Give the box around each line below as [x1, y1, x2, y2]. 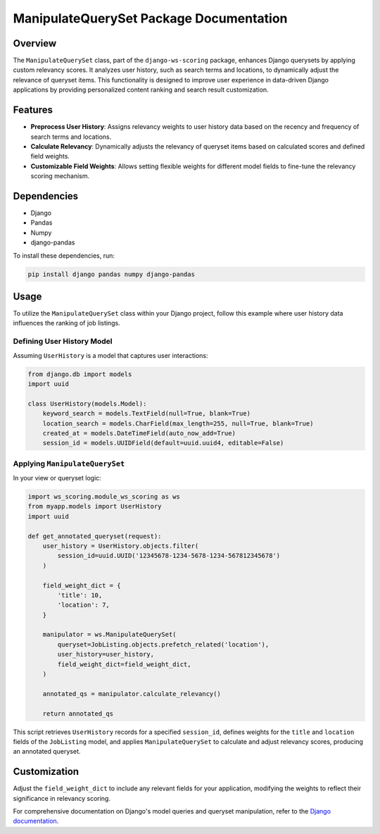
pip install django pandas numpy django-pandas [27, 270, 195, 278]
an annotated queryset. [13, 747, 81, 756]
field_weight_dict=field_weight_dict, [57, 660, 191, 668]
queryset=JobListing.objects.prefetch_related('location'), [57, 640, 270, 648]
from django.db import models [27, 370, 132, 378]
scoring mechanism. [30, 172, 90, 180]
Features [13, 104, 53, 116]
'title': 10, [57, 591, 103, 599]
